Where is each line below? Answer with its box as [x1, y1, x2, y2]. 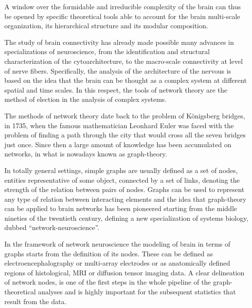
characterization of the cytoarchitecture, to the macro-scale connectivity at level [4, 56, 243, 66]
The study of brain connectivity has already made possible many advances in [4, 37, 234, 47]
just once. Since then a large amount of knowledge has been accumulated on [4, 139, 232, 149]
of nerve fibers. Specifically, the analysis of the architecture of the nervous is [4, 65, 232, 76]
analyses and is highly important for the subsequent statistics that [38, 287, 236, 297]
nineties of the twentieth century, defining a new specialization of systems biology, [4, 212, 249, 223]
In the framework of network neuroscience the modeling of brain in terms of [4, 239, 231, 249]
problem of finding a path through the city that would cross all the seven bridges [4, 130, 246, 140]
